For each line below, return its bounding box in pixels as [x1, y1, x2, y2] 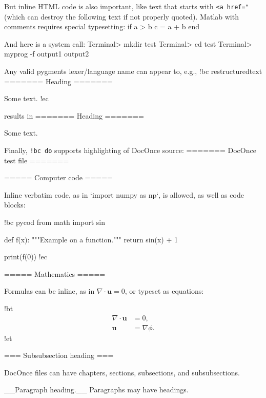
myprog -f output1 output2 [4, 48, 89, 59]
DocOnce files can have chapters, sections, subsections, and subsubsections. [4, 367, 240, 377]
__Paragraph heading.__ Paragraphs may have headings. [4, 384, 189, 395]
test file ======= [4, 155, 69, 165]
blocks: [4, 199, 26, 210]
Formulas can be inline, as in [4, 286, 95, 296]
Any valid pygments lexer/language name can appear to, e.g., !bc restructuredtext [4, 66, 262, 77]
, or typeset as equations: [125, 286, 204, 296]
